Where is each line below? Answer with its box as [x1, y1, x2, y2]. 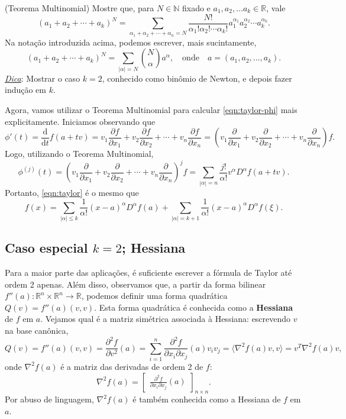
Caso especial [5, 238, 88, 257]
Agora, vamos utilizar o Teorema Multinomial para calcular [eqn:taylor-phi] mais [5, 103, 298, 115]
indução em [5, 83, 46, 96]
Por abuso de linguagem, [5, 393, 94, 405]
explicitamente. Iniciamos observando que [5, 115, 156, 127]
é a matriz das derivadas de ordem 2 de [60, 360, 203, 372]
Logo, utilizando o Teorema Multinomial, [5, 147, 154, 160]
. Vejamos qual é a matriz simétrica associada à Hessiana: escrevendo [40, 312, 291, 325]
